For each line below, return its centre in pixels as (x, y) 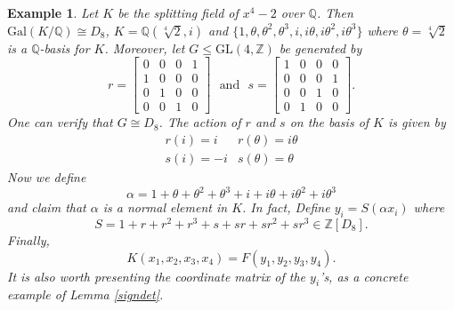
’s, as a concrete (364, 276)
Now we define (47, 176)
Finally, (28, 239)
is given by (417, 122)
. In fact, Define (286, 207)
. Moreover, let (145, 48)
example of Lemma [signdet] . (85, 294)
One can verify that (60, 122)
